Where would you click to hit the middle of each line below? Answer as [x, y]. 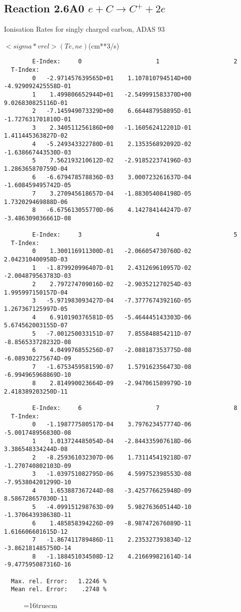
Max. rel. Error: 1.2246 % [59, 581]
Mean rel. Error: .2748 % [59, 589]
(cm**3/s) [104, 45]
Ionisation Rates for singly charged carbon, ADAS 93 [84, 29]
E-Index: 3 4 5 [135, 235]
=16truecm [40, 605]
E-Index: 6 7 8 [135, 408]
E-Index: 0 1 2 [135, 62]
